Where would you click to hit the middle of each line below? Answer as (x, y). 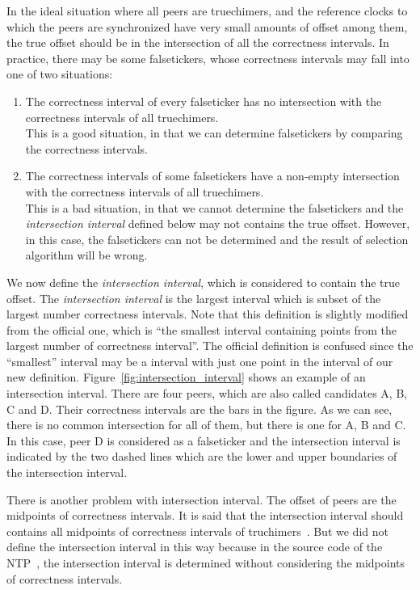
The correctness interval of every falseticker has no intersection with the (204, 101)
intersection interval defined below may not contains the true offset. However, (218, 223)
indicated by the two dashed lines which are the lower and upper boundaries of (202, 456)
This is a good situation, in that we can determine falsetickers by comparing (214, 133)
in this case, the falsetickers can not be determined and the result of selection (217, 239)
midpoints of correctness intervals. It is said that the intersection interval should (205, 515)
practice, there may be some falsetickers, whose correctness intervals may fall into (208, 58)
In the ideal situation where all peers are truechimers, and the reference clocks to (207, 11)
